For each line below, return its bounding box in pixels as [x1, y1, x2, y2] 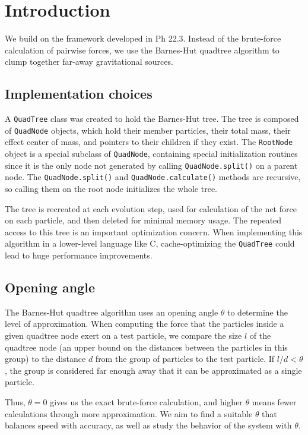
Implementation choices [5, 84, 153, 103]
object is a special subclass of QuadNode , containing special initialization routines [5, 147, 298, 160]
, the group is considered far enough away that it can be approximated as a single [5, 364, 302, 376]
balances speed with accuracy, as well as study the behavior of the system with [5, 419, 292, 431]
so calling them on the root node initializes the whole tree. [5, 182, 217, 195]
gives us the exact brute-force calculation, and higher [50, 396, 243, 408]
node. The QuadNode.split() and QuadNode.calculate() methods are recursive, [5, 171, 301, 183]
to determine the [227, 305, 288, 318]
